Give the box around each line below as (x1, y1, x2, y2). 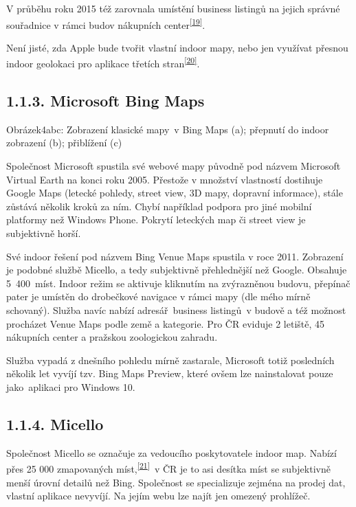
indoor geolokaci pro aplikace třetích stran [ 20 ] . (6, 54, 200, 71)
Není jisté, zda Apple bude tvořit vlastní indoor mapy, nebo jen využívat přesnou (6, 40, 348, 54)
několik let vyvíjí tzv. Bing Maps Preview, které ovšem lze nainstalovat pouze (6, 366, 333, 381)
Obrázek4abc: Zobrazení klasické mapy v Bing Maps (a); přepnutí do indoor (6, 122, 329, 136)
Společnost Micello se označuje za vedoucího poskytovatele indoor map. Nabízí (6, 445, 337, 460)
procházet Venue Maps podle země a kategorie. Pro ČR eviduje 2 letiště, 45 (6, 316, 325, 330)
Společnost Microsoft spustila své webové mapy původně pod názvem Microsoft (6, 159, 341, 173)
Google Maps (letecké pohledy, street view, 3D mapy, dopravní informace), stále (6, 185, 343, 200)
